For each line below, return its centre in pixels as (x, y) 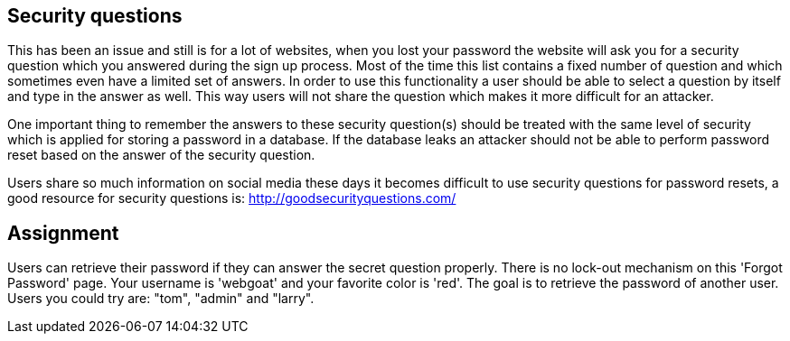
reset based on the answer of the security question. (161, 155)
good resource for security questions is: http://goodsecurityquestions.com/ (232, 198)
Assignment (63, 233)
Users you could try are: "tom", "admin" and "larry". (161, 299)
